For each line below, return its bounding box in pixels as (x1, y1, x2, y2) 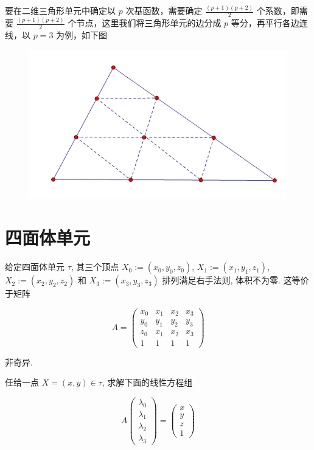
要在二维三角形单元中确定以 (5, 4, 116, 17)
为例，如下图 (56, 29, 108, 41)
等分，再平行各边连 (231, 16, 308, 29)
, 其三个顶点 (71, 260, 119, 273)
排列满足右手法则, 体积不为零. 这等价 (162, 274, 309, 286)
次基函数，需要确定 (125, 4, 203, 17)
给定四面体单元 (5, 260, 65, 273)
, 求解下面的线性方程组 (102, 376, 193, 389)
